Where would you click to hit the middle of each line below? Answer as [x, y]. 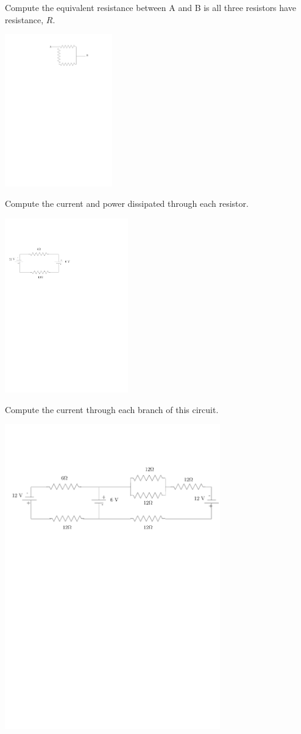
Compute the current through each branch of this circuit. [112, 409]
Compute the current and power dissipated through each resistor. [127, 203]
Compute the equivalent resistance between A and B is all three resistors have [150, 7]
